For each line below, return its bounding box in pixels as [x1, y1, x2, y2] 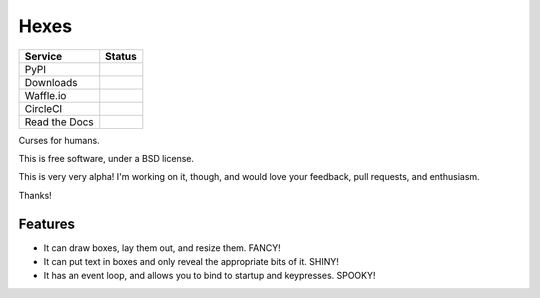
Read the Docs [24, 115, 94, 129]
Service [24, 49, 63, 63]
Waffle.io [24, 88, 67, 102]
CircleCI [24, 101, 63, 115]
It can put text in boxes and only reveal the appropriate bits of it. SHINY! [43, 256, 340, 268]
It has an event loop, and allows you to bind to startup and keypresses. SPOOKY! [43, 270, 376, 282]
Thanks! [18, 189, 52, 201]
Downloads [24, 75, 78, 89]
